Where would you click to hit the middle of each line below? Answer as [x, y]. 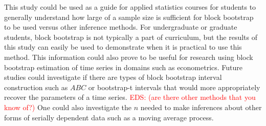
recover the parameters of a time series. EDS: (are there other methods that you [130, 97]
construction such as [36, 87]
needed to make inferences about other [201, 107]
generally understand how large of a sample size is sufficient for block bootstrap [129, 17]
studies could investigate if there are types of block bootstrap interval [113, 77]
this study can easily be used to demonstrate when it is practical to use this [123, 47]
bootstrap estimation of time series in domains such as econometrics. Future [124, 67]
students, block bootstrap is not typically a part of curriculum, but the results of [131, 37]
